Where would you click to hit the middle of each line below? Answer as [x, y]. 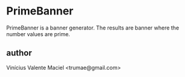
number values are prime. [38, 34]
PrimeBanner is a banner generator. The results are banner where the [93, 28]
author [19, 53]
